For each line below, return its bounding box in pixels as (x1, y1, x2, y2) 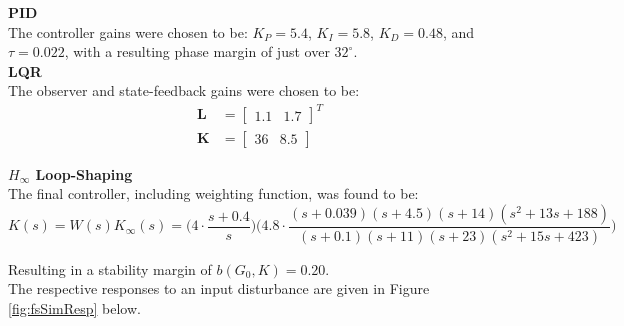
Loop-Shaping (35, 163, 133, 184)
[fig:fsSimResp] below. (8, 297, 141, 318)
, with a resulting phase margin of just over (64, 41, 330, 62)
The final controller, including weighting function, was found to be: (8, 183, 419, 204)
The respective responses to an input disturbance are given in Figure (8, 278, 430, 299)
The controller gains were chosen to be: (8, 21, 248, 42)
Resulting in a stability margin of (8, 258, 212, 279)
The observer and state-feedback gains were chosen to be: (8, 80, 360, 101)
